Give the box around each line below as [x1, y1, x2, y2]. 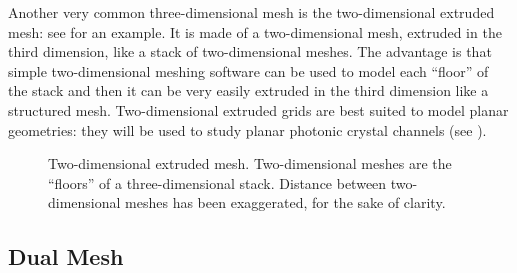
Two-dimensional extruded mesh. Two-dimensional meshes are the [48, 153, 452, 174]
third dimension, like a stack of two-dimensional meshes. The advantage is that [8, 41, 492, 62]
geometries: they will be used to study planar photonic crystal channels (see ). [8, 119, 487, 140]
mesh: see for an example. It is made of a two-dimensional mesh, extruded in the [8, 21, 502, 42]
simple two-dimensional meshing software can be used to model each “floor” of [8, 60, 489, 81]
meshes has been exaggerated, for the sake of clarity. [125, 192, 446, 213]
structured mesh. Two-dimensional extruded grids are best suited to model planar [8, 99, 509, 120]
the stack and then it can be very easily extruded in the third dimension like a [8, 80, 489, 101]
